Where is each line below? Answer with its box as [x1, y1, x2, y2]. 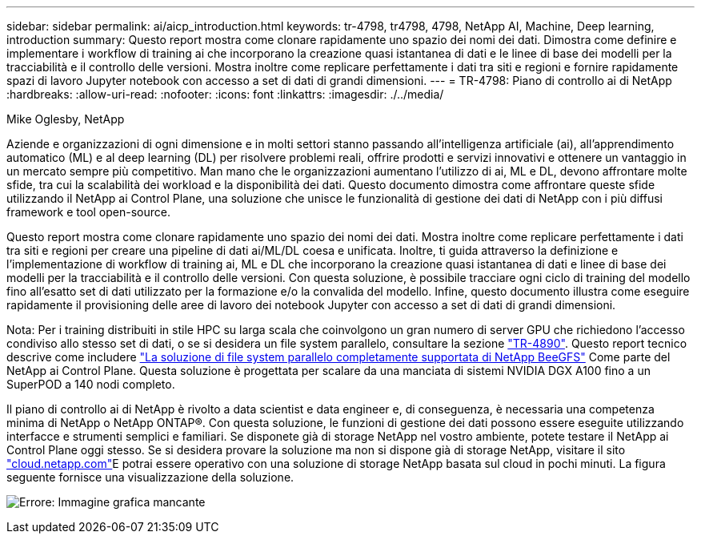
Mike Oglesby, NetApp [6, 112, 125, 126]
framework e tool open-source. [6, 205, 170, 219]
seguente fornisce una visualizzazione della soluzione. [6, 470, 294, 484]
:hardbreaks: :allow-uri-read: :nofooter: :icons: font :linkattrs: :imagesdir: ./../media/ [6, 87, 444, 101]
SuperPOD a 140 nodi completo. [6, 377, 175, 391]
